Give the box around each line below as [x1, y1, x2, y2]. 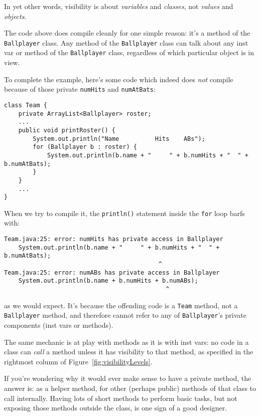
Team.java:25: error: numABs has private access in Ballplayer [4, 269, 220, 276]
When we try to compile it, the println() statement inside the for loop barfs [4, 207, 245, 218]
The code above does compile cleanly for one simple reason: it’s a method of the [4, 28, 250, 38]
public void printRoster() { [18, 126, 115, 134]
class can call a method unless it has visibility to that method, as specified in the [4, 346, 253, 357]
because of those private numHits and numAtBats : [4, 84, 156, 94]
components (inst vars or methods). [4, 319, 113, 330]
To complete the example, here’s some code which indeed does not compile [4, 74, 233, 84]
